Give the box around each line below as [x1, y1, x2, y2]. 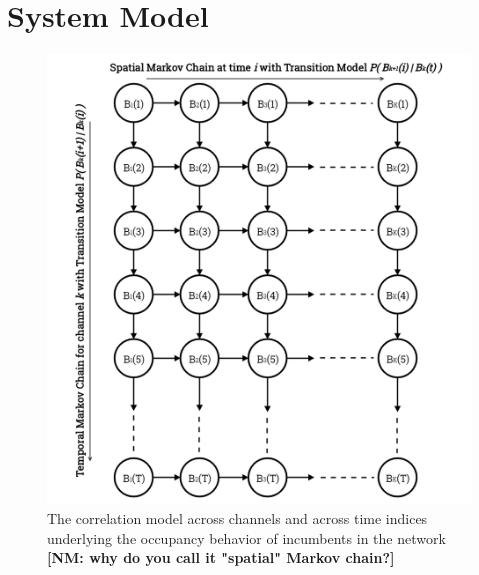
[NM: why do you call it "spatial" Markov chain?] [47, 547, 395, 568]
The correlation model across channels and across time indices [47, 508, 428, 529]
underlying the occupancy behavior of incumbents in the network [47, 527, 446, 548]
